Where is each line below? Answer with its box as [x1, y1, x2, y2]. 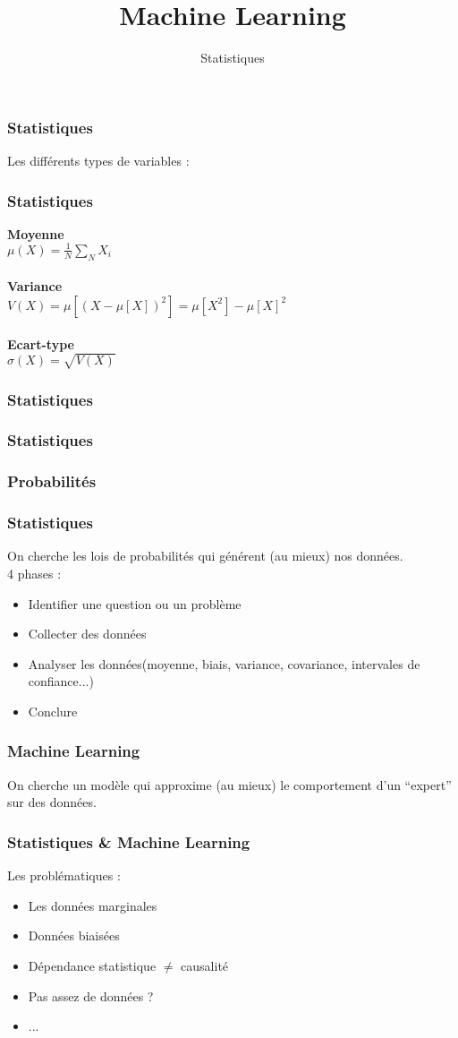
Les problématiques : [7, 866, 121, 885]
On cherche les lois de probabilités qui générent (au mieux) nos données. [7, 546, 403, 565]
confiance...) [28, 672, 94, 691]
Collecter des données [28, 624, 147, 643]
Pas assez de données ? [28, 986, 154, 1005]
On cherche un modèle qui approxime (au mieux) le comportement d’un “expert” [7, 775, 452, 794]
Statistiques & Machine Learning [7, 830, 250, 853]
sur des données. [7, 793, 97, 811]
